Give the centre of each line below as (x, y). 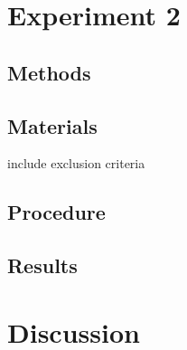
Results (42, 265)
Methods (49, 72)
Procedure (56, 212)
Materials (52, 125)
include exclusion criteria (76, 163)
